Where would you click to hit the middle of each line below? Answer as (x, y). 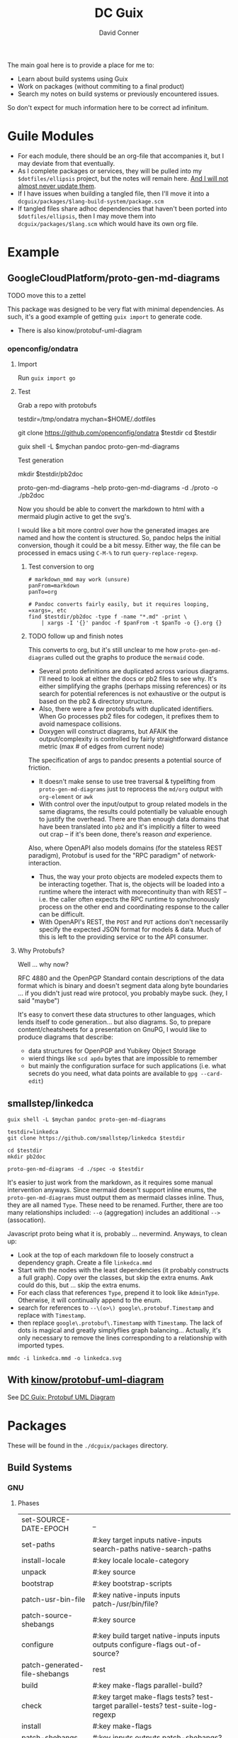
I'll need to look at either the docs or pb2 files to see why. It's (128, 679)
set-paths (38, 1544)
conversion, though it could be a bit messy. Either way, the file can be (119, 545)
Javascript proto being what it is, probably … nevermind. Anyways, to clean (117, 1233)
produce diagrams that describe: (65, 1037)
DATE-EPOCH (45, 1529)
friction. (40, 768)
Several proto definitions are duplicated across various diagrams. (134, 671)
